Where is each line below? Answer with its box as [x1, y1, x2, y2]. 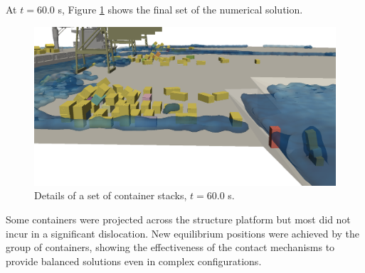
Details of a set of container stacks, [34, 188, 187, 203]
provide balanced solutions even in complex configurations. [6, 253, 262, 268]
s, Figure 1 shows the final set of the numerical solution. [58, 2, 303, 16]
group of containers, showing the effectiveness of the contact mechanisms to [6, 240, 335, 255]
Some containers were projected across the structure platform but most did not [6, 212, 351, 226]
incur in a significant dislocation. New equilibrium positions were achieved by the [6, 225, 360, 240]
